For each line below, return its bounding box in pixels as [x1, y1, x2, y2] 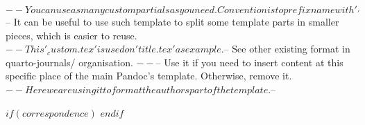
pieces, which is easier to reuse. [6, 28, 137, 42]
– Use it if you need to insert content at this [155, 55, 343, 69]
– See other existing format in [223, 41, 350, 56]
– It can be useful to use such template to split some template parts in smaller [6, 15, 339, 28]
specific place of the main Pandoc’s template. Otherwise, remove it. [6, 68, 292, 83]
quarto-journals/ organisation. [6, 55, 133, 69]
